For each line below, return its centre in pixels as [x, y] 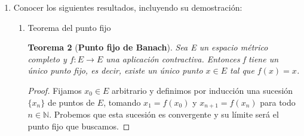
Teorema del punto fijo [69, 27]
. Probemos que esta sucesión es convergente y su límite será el [164, 114]
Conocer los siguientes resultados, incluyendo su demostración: [128, 7]
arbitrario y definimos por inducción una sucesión [202, 90]
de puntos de [71, 102]
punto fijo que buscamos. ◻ [79, 126]
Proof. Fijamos [55, 90]
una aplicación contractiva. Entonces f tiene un [192, 58]
